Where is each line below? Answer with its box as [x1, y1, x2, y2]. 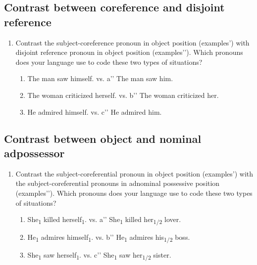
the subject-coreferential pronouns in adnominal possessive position [15, 178, 220, 188]
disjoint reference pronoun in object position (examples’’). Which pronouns [15, 47, 243, 57]
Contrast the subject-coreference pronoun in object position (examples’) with [15, 37, 250, 47]
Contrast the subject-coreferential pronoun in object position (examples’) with [15, 168, 254, 178]
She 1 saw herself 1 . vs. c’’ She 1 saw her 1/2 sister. [27, 250, 171, 262]
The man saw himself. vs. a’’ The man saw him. [27, 73, 173, 84]
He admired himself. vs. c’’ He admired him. [27, 106, 162, 117]
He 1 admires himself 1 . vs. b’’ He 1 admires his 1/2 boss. [27, 232, 190, 244]
